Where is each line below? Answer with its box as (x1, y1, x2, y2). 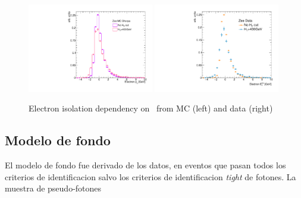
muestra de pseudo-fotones (5, 182, 102, 194)
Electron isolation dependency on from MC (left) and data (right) (29, 102, 273, 114)
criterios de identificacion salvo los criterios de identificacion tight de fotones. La (5, 170, 296, 183)
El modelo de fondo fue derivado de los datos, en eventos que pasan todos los (5, 159, 286, 171)
